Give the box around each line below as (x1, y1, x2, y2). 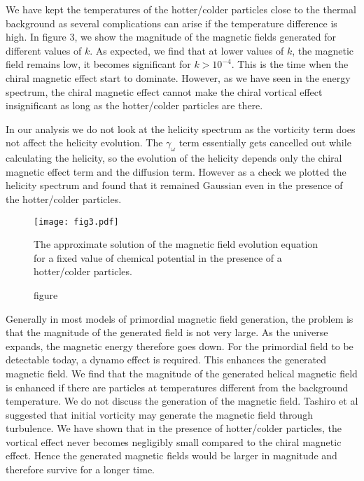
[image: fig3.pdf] (34, 216, 119, 227)
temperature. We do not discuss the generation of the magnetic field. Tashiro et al (6, 393, 358, 408)
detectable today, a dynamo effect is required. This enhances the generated (6, 352, 327, 367)
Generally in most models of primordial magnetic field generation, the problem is (6, 311, 353, 326)
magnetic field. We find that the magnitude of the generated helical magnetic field (6, 365, 358, 380)
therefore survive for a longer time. (6, 462, 155, 477)
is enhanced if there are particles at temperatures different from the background (6, 379, 349, 394)
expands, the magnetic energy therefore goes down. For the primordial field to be (6, 338, 353, 353)
